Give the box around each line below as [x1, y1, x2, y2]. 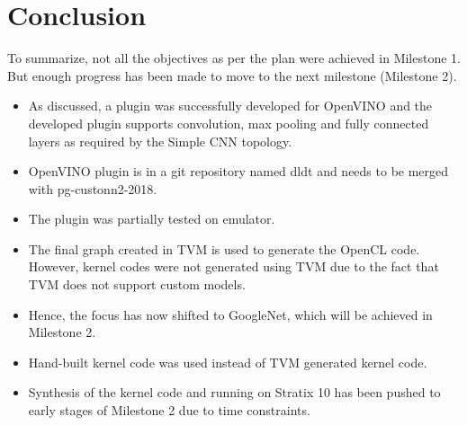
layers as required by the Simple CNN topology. [28, 131, 292, 150]
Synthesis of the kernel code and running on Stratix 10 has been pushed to [28, 383, 441, 402]
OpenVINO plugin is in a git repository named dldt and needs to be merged [28, 162, 449, 181]
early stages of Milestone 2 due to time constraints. [28, 401, 310, 420]
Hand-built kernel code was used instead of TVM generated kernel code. [28, 352, 427, 371]
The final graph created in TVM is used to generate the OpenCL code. [28, 239, 420, 258]
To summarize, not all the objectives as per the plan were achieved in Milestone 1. [7, 49, 461, 67]
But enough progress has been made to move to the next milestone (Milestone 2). [7, 66, 457, 84]
